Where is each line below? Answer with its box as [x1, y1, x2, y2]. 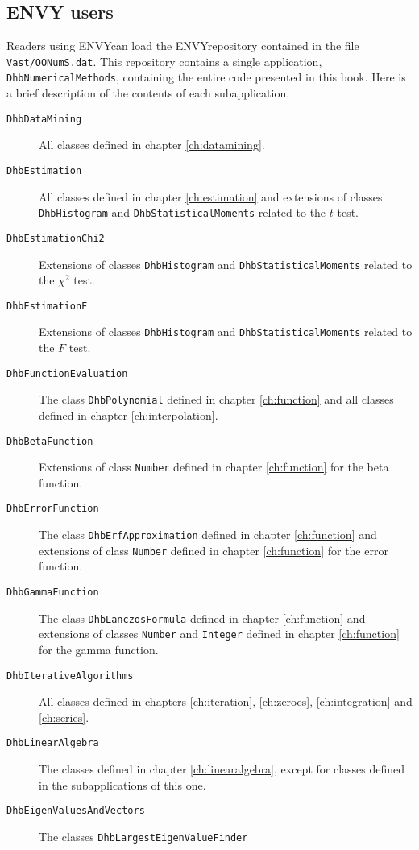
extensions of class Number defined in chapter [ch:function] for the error [39, 541, 388, 558]
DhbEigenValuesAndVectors [6, 805, 145, 817]
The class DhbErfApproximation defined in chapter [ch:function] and [39, 526, 377, 543]
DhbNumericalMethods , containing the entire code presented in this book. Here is [6, 68, 406, 85]
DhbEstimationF [6, 300, 88, 312]
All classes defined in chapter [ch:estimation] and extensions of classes [39, 188, 383, 205]
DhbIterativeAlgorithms [6, 670, 134, 682]
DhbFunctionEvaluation [6, 367, 128, 379]
